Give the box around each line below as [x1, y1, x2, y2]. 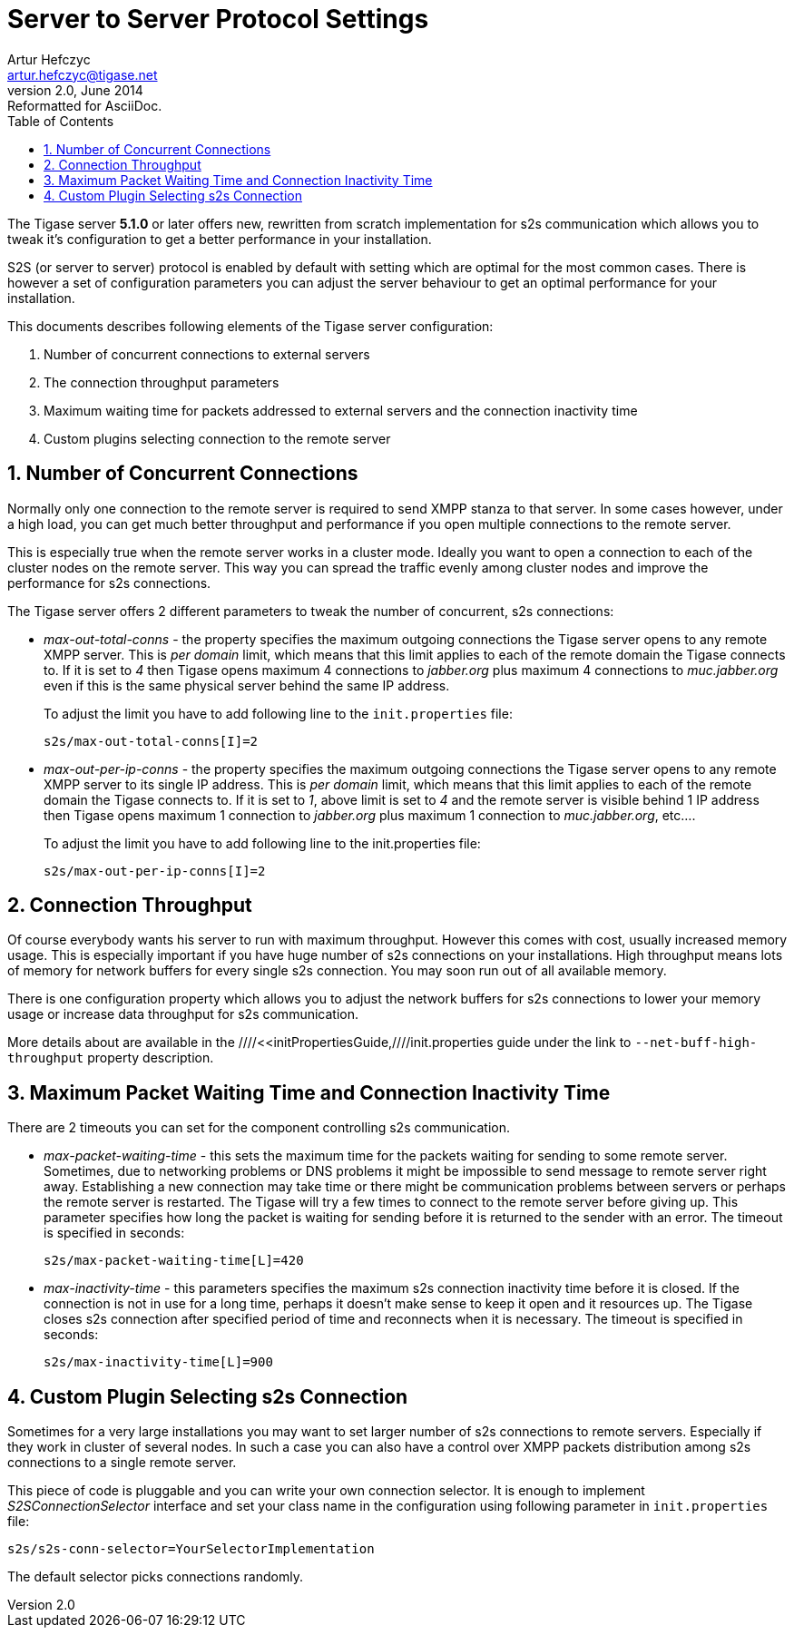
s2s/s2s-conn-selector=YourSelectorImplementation [7, 1542, 375, 1557]
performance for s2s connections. [7, 574, 211, 591]
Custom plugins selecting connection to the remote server [44, 430, 391, 446]
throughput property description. [7, 1050, 214, 1066]
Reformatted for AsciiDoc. [7, 97, 162, 113]
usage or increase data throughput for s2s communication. [7, 1006, 359, 1023]
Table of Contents [7, 113, 114, 129]
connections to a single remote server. [7, 1454, 237, 1471]
